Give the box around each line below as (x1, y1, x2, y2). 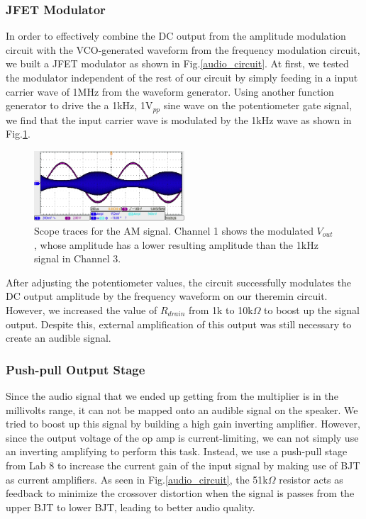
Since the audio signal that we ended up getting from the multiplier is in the (6, 388, 338, 403)
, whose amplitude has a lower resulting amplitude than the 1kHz (34, 237, 318, 252)
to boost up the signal (264, 302, 360, 317)
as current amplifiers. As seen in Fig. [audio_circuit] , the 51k (6, 471, 268, 486)
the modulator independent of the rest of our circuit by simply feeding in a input (6, 70, 358, 84)
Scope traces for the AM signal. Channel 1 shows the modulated (34, 223, 314, 238)
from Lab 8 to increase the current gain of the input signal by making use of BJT (6, 457, 360, 472)
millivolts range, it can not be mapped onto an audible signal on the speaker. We (6, 402, 358, 417)
